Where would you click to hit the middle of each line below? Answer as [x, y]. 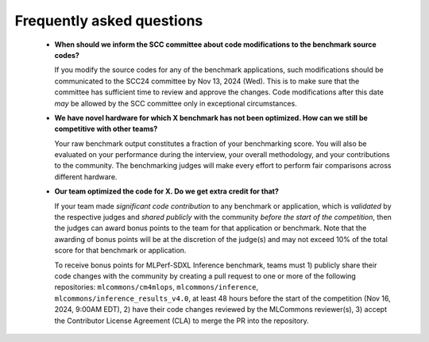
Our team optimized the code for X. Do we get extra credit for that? [167, 191]
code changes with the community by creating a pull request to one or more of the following [205, 276]
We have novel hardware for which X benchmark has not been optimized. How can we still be [211, 117]
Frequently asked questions [109, 21]
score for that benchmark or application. [120, 251]
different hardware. [86, 177]
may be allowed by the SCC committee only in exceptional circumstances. [176, 103]
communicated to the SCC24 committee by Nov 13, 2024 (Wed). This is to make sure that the [207, 81]
